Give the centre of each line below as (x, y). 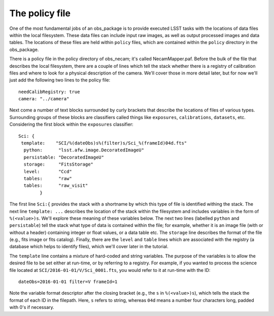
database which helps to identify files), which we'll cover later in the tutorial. (89, 247)
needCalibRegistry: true (49, 92)
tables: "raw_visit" (56, 186)
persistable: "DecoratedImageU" (64, 157)
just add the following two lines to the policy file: (60, 80)
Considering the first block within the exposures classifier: (72, 125)
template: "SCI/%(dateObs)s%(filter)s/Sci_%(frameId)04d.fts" (104, 143)
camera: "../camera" (44, 99)
